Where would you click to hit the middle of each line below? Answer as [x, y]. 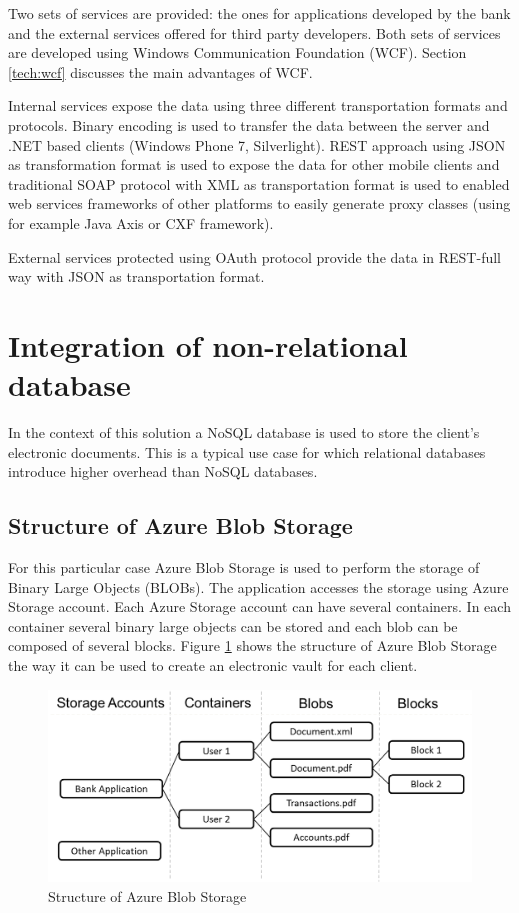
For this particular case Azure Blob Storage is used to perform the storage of [244, 567]
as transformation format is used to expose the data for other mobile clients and [254, 164]
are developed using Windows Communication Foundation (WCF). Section [237, 52]
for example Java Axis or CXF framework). [141, 222]
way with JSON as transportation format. [136, 276]
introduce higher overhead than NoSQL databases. [163, 471]
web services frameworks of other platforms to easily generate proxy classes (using [259, 203]
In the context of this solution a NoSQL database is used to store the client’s [244, 432]
